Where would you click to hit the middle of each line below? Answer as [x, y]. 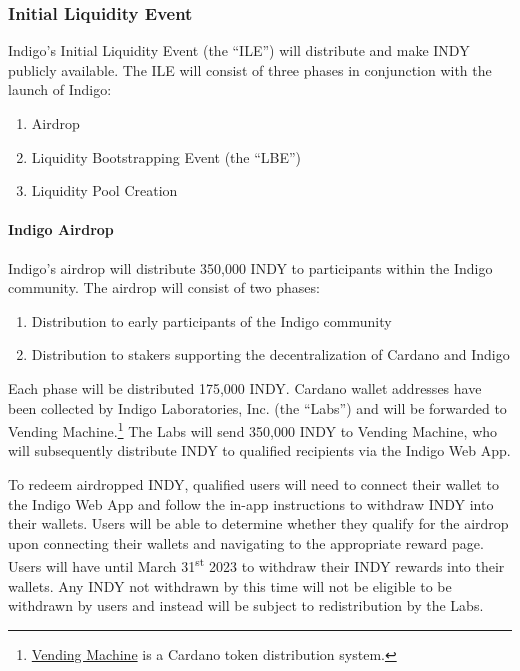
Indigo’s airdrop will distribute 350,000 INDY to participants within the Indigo [250, 267]
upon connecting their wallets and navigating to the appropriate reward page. [246, 542]
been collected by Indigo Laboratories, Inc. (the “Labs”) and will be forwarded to [257, 407]
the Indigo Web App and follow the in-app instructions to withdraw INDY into [251, 503]
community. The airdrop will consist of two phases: [164, 287]
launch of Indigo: [60, 89]
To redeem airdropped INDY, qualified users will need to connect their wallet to [253, 483]
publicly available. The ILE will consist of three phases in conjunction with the [250, 69]
